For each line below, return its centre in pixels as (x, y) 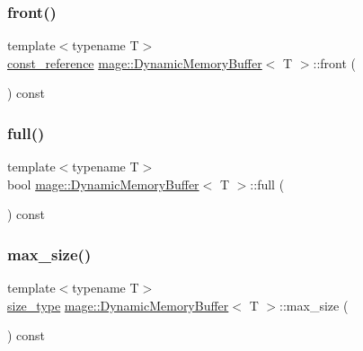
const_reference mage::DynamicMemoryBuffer (135, 62)
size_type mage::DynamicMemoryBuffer (118, 305)
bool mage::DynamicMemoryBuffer (103, 184)
